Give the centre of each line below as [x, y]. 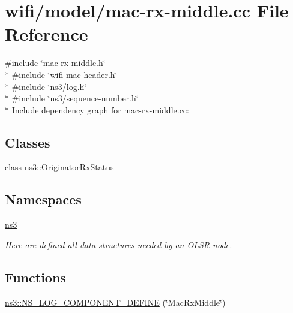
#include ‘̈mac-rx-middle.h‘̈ [55, 63]
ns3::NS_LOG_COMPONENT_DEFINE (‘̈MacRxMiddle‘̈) [115, 302]
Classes [28, 142]
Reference [47, 34]
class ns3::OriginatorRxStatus [59, 167]
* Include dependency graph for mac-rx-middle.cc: [97, 109]
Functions [35, 277]
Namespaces [43, 199]
